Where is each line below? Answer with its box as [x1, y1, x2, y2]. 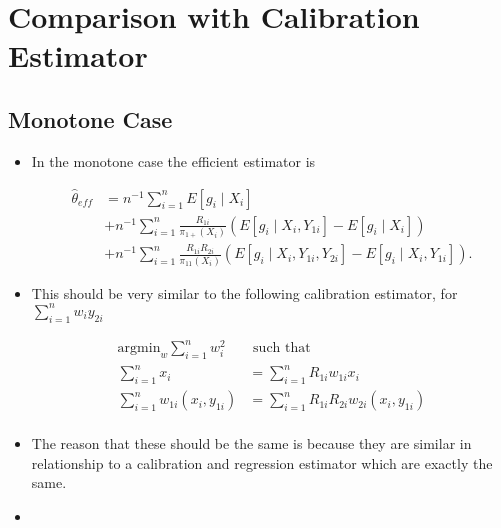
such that [253, 341, 311, 356]
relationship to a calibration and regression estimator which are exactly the [31, 452, 493, 473]
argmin [117, 341, 161, 356]
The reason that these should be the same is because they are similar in [31, 433, 472, 454]
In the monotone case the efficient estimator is [31, 150, 316, 171]
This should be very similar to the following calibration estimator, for [31, 282, 458, 303]
